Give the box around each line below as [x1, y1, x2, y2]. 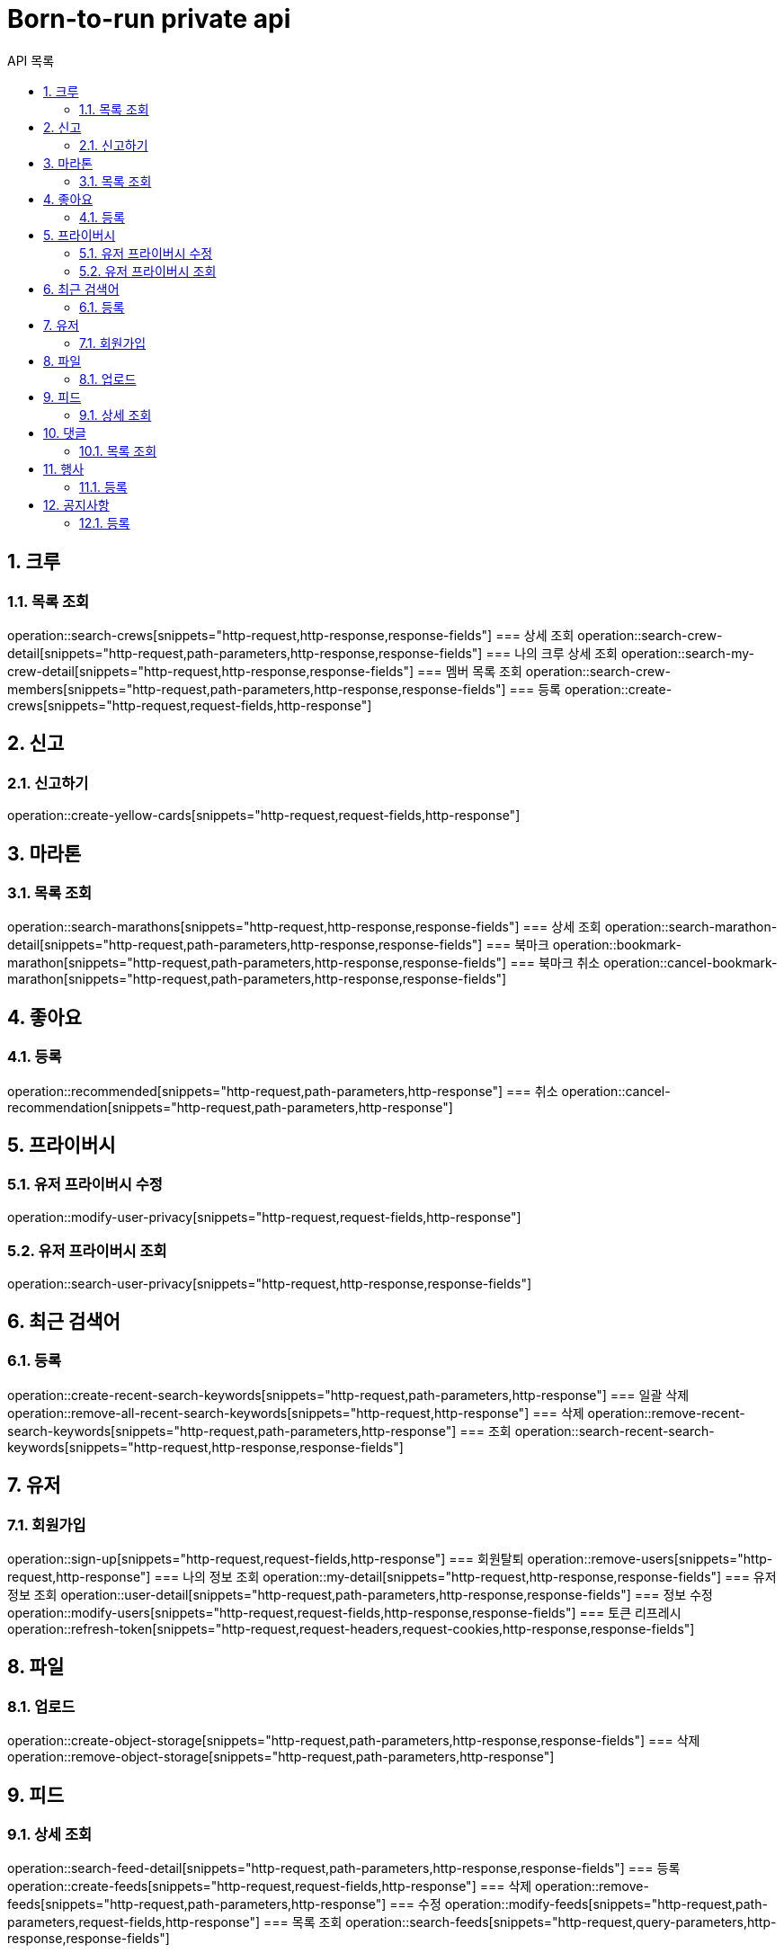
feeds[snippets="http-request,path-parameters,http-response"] [7, 1896, 387, 1913]
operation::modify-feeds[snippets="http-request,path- [444, 1896, 768, 1913]
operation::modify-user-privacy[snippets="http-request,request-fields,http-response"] [7, 1208, 521, 1225]
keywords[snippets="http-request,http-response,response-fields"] [7, 1439, 404, 1455]
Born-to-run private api [7, 4, 291, 34]
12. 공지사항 [43, 496, 110, 513]
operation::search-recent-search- [514, 1422, 715, 1439]
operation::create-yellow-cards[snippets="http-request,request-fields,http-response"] [7, 807, 521, 824]
